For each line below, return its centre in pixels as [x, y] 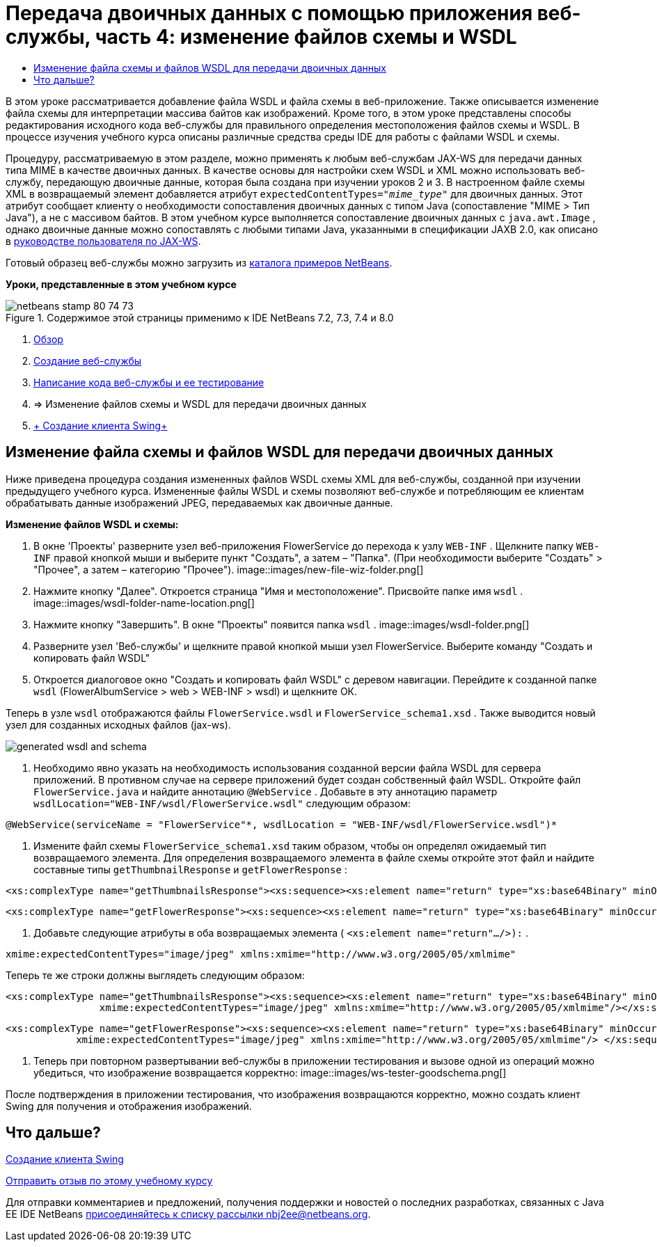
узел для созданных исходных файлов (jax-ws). [118, 724]
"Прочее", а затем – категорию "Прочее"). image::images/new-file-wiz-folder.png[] [229, 569]
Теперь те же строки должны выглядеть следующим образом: [155, 975]
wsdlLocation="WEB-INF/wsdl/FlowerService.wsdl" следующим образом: [222, 803]
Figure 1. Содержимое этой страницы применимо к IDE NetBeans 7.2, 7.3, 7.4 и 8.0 [200, 317]
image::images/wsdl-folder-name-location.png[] [144, 603]
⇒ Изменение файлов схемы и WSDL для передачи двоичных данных [200, 404]
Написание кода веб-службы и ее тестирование [149, 382]
